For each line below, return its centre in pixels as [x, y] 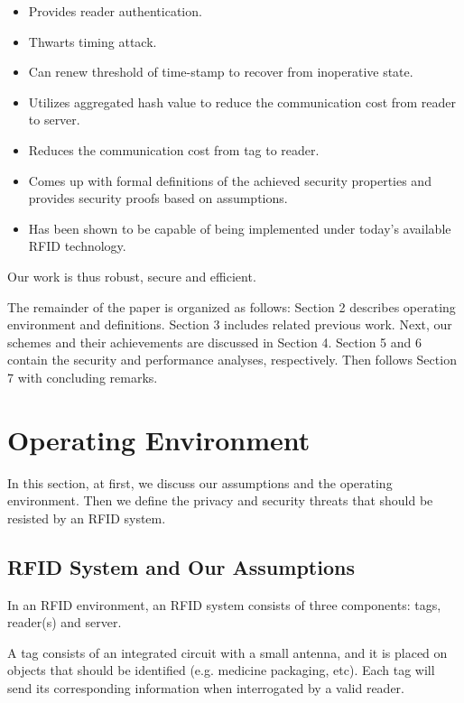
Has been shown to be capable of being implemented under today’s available [240, 228]
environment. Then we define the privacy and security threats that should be [220, 500]
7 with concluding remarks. [83, 377]
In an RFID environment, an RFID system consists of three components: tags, [224, 604]
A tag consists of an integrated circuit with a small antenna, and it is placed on [227, 652]
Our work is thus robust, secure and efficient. [132, 276]
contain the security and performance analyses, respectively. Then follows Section [232, 360]
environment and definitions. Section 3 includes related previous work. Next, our [230, 324]
